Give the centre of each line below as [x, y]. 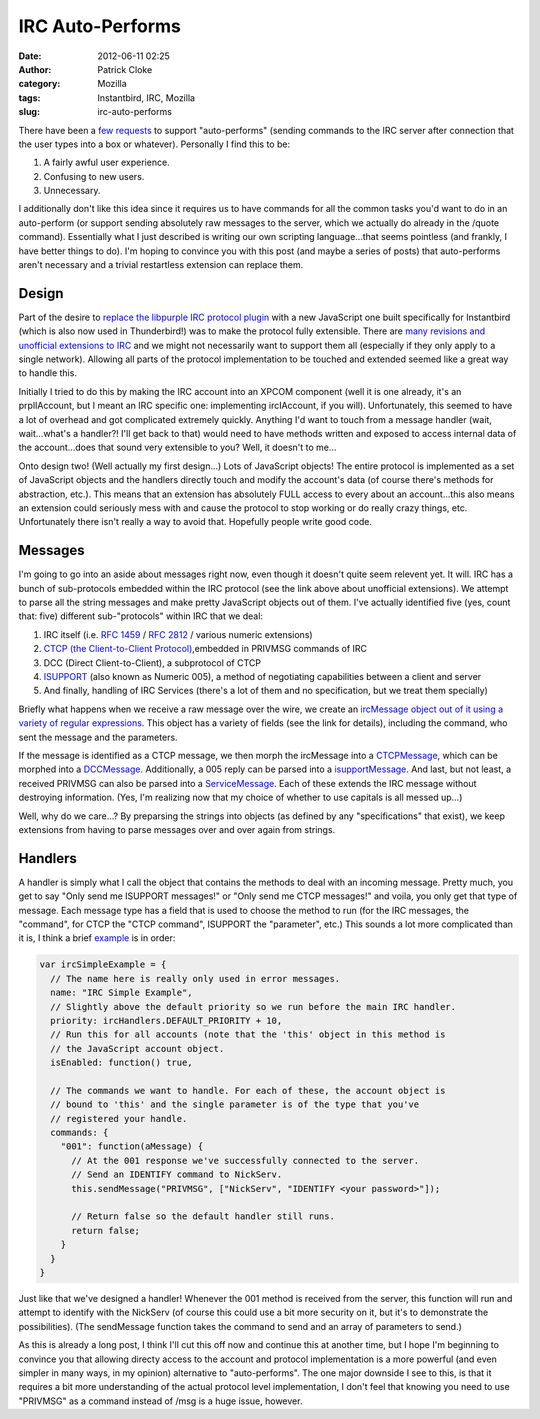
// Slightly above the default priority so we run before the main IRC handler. [253, 1006]
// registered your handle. [119, 1118]
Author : [35, 69]
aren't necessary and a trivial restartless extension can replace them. [161, 265]
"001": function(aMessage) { [132, 1146]
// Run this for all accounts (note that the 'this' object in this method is [248, 1034]
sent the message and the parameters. [98, 737]
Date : [30, 56]
